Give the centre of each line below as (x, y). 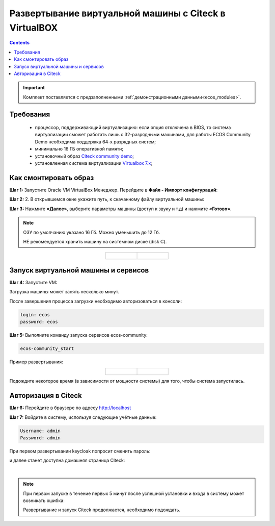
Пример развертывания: (36, 362)
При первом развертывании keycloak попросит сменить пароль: (80, 451)
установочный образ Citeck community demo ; (85, 156)
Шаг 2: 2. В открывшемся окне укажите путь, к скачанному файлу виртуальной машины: (107, 199)
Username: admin (40, 431)
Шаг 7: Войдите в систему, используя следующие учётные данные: (83, 417)
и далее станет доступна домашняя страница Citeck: (67, 460)
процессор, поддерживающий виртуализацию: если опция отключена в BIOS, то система (133, 128)
